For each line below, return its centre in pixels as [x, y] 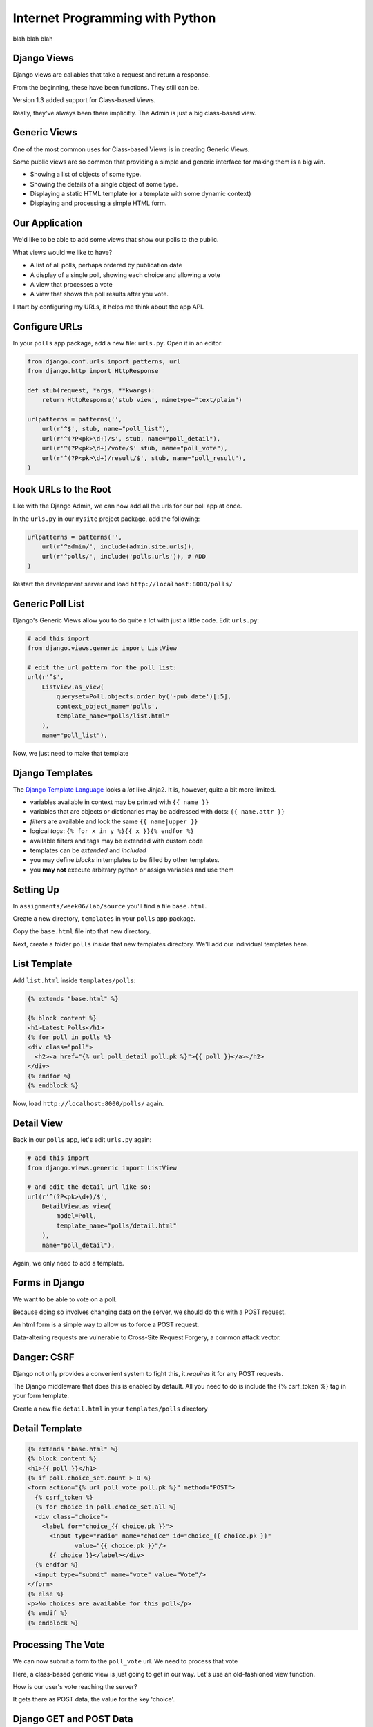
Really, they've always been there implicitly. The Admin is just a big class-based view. [134, 113]
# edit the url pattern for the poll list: [102, 668]
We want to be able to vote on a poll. [65, 1299]
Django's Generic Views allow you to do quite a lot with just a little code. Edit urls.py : [136, 620]
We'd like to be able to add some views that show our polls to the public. [116, 240]
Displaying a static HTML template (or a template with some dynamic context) [141, 194]
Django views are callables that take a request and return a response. [112, 75]
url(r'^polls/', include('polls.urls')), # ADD [124, 556]
